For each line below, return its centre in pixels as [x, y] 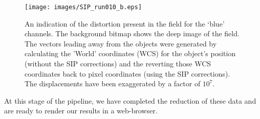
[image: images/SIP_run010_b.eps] [83, 7]
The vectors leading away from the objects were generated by [121, 43]
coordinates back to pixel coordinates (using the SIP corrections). [127, 73]
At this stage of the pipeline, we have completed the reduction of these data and [130, 100]
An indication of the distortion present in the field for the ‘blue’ [125, 23]
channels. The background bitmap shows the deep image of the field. [132, 33]
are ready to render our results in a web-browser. [81, 111]
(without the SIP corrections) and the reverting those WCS [118, 64]
